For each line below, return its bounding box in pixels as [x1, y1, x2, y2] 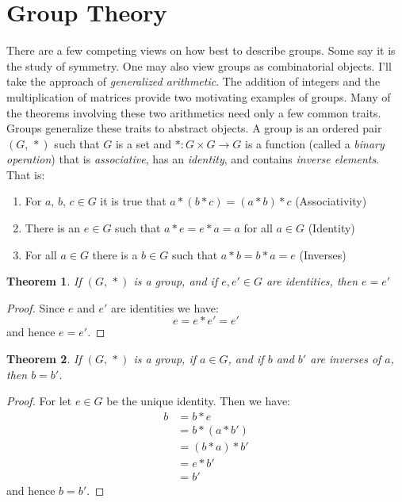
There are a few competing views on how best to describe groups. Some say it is [6, 42, 396, 59]
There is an [25, 220, 81, 236]
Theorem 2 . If [6, 351, 82, 367]
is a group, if [133, 351, 196, 367]
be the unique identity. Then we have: [106, 393, 290, 409]
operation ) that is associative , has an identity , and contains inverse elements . [6, 151, 380, 167]
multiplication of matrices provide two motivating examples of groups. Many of [6, 88, 391, 105]
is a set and [115, 135, 172, 151]
